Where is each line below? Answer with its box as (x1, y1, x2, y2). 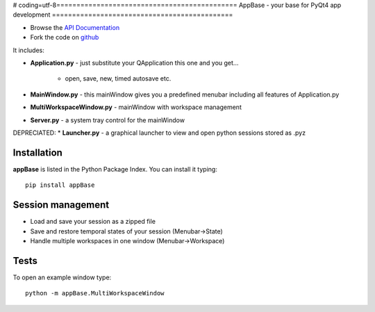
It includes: (12, 46, 44, 54)
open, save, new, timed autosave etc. (65, 74, 172, 83)
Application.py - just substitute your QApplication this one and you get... (30, 58, 239, 67)
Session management (12, 199, 110, 211)
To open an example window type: (12, 273, 112, 281)
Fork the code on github (30, 33, 99, 42)
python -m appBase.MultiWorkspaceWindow (25, 289, 165, 297)
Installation (12, 147, 62, 158)
